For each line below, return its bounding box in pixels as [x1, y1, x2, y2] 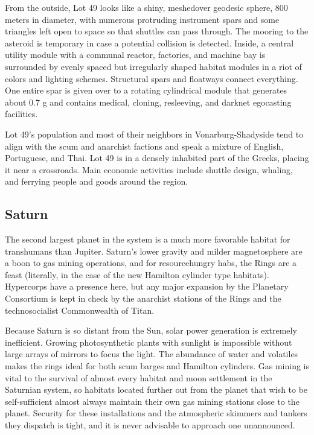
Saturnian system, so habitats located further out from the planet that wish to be [5, 383, 308, 396]
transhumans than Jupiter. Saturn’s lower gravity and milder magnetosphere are [5, 244, 303, 257]
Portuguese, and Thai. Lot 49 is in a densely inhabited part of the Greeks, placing [5, 151, 309, 164]
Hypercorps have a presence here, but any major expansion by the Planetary [5, 280, 289, 293]
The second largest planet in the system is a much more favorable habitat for [5, 233, 290, 246]
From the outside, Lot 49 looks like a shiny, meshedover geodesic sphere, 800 [5, 1, 288, 13]
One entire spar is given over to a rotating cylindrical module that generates [5, 84, 287, 97]
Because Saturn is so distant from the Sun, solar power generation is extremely [5, 324, 297, 337]
